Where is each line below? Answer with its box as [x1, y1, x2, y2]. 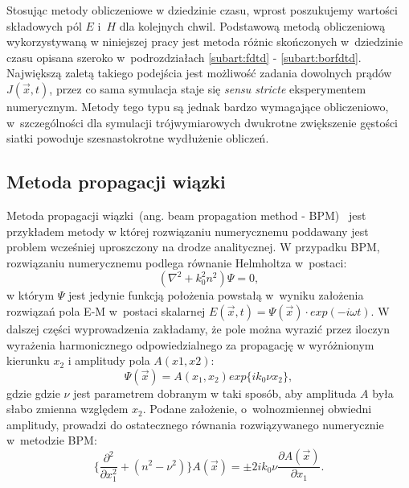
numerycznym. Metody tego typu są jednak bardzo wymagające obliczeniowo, [6, 97, 389, 114]
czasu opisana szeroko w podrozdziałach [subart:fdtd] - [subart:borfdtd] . [6, 48, 362, 65]
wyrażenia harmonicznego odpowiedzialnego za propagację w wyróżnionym [6, 336, 374, 353]
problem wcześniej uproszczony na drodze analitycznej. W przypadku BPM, [6, 238, 380, 255]
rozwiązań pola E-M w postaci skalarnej [6, 302, 206, 319]
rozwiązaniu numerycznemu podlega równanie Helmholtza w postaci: [6, 254, 347, 271]
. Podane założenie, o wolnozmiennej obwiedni [142, 400, 372, 417]
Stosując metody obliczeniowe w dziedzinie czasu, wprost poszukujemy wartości [6, 2, 398, 18]
